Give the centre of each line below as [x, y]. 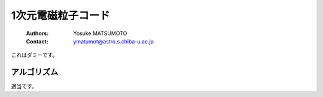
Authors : [37, 33]
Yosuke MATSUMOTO [100, 33]
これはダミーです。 [34, 55]
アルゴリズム [35, 72]
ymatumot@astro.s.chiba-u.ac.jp [114, 41]
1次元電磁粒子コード [61, 15]
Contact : [37, 41]
